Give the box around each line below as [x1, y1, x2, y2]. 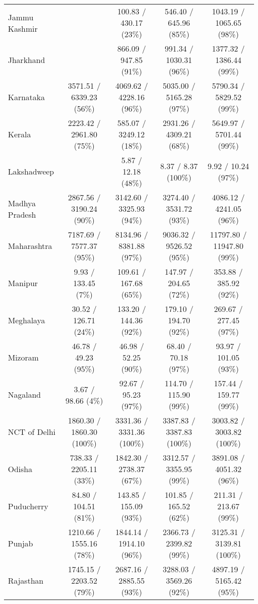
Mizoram [8, 352, 39, 363]
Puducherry [8, 500, 49, 512]
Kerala [8, 128, 31, 140]
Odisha [8, 463, 32, 475]
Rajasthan [8, 575, 44, 586]
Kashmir [8, 22, 38, 34]
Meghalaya [8, 314, 45, 326]
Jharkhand [8, 54, 45, 65]
